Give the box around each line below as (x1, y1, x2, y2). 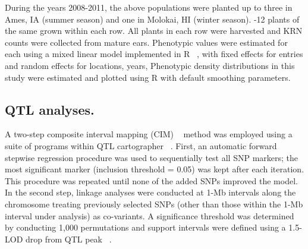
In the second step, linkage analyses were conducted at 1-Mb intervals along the (5, 186, 296, 198)
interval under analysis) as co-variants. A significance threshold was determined (5, 209, 294, 222)
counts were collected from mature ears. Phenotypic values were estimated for (5, 36, 288, 48)
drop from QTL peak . (25, 232, 112, 245)
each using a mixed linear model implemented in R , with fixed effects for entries (5, 48, 303, 60)
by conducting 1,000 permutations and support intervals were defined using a (5, 221, 286, 234)
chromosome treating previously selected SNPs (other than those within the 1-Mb (5, 197, 303, 210)
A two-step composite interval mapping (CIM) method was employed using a (5, 128, 293, 140)
